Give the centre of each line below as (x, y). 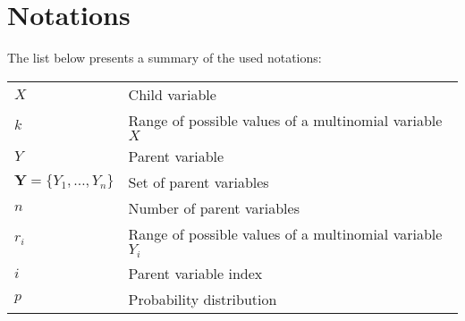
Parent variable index (195, 273)
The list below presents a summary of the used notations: (165, 58)
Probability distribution (203, 299)
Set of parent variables (199, 182)
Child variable (172, 94)
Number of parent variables (214, 207)
